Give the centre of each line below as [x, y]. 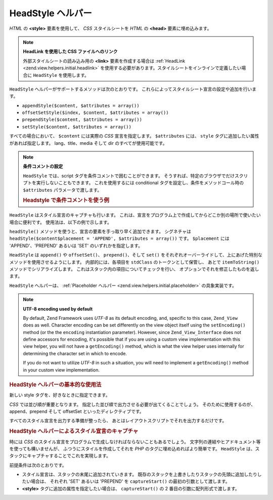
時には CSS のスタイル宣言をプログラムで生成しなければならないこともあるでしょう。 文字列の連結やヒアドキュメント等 [135, 442]
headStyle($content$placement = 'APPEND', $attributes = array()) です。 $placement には [119, 238]
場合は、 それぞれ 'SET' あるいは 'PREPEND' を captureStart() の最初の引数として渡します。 [130, 481]
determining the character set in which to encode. [75, 353]
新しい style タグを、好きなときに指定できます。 [60, 395]
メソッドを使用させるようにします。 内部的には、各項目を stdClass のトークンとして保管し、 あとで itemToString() [134, 262]
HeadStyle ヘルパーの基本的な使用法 [55, 385]
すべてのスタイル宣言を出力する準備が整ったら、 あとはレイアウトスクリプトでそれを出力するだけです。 [118, 421]
